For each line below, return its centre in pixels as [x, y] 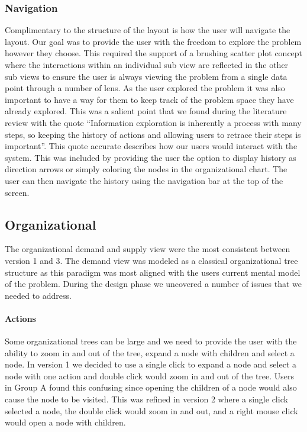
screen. [17, 192]
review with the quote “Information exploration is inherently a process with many [153, 122]
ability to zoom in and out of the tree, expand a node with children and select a [150, 352]
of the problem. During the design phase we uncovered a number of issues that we [153, 284]
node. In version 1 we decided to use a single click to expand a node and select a [151, 364]
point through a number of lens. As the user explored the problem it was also [145, 88]
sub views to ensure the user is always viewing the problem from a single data [146, 76]
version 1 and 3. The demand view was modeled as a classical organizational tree [151, 260]
